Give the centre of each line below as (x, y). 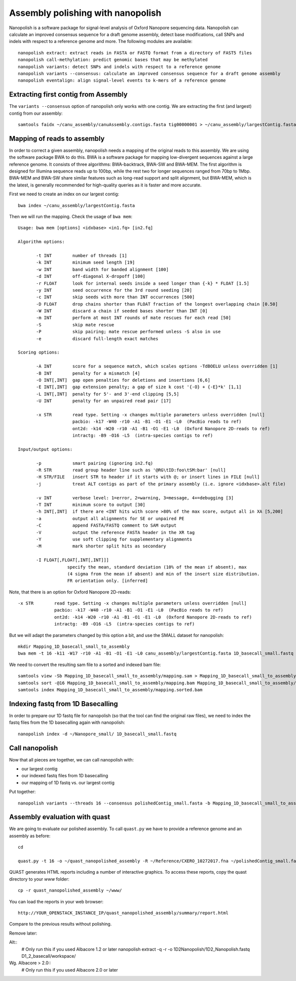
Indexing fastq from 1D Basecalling (64, 704)
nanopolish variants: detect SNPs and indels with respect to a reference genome (119, 67)
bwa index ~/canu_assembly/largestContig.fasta (76, 205)
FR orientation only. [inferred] (108, 581)
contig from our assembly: (36, 113)
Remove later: (23, 933)
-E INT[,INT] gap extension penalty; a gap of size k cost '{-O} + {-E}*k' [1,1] (139, 387)
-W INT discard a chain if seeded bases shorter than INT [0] (122, 311)
